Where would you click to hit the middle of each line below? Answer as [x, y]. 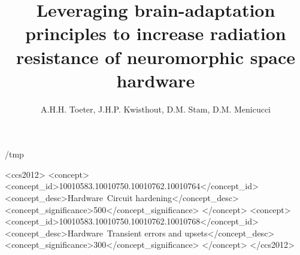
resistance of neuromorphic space [156, 57]
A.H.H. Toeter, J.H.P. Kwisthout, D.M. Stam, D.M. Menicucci [156, 109]
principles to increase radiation [156, 33]
